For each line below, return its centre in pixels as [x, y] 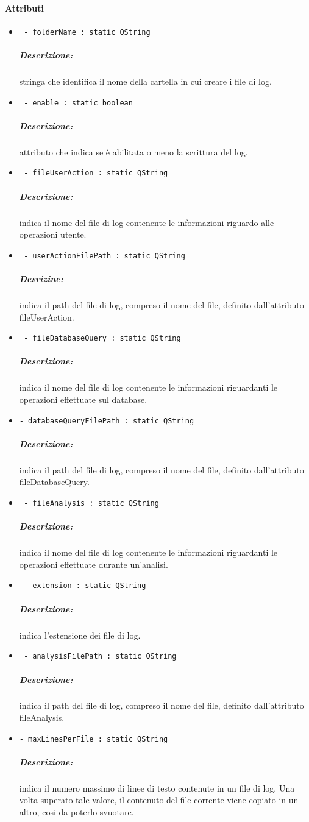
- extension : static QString [85, 586]
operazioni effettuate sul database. [83, 399]
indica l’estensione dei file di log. [80, 635]
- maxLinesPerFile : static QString [94, 739]
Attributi [24, 8]
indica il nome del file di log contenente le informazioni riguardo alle [147, 222]
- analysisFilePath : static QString [100, 657]
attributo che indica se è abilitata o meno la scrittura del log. [133, 151]
